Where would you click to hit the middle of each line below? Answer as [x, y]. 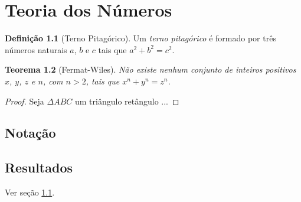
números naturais [36, 49]
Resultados [39, 167]
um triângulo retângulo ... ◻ [127, 101]
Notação [30, 133]
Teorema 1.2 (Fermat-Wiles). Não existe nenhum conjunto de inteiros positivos [150, 69]
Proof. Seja [24, 101]
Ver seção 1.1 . [30, 192]
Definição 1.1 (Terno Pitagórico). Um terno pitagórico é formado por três [140, 38]
